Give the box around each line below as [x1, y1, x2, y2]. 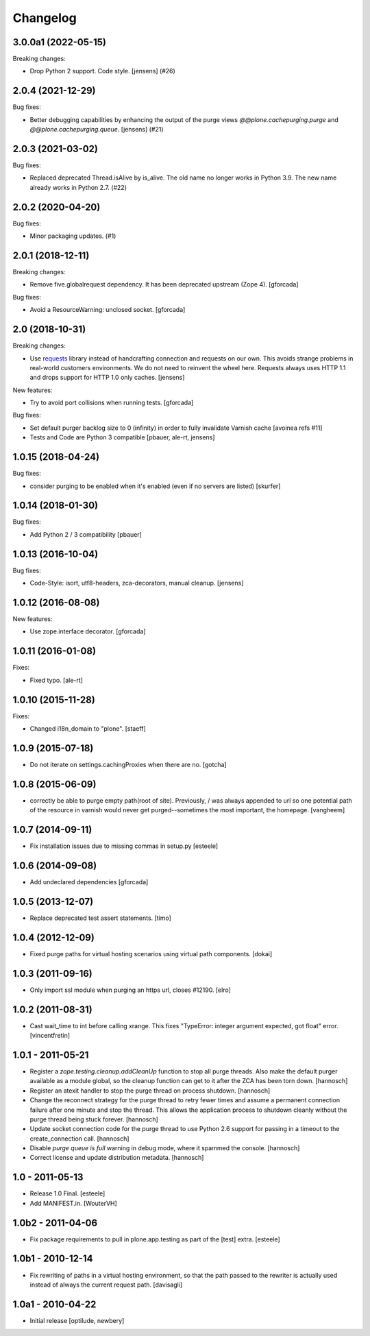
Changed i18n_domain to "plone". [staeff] [29, 725, 147, 733]
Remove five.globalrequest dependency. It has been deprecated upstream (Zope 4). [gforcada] [29, 280, 299, 289]
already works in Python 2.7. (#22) [29, 183, 127, 191]
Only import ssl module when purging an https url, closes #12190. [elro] [29, 986, 231, 994]
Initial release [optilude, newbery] [29, 1316, 125, 1324]
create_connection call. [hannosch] [29, 1134, 129, 1143]
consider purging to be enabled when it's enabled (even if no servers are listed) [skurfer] [29, 482, 281, 490]
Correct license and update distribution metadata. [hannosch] [29, 1154, 204, 1162]
